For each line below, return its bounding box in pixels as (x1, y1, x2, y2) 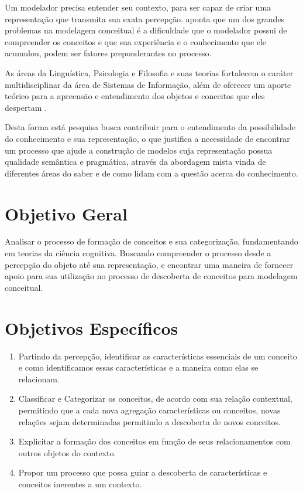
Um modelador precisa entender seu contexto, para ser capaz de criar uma (5, 1, 271, 13)
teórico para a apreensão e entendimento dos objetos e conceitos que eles (5, 90, 265, 102)
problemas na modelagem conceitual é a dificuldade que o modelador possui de (5, 24, 287, 36)
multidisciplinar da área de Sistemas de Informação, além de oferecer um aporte (5, 78, 291, 90)
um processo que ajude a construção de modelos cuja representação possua (5, 144, 273, 156)
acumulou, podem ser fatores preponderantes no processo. (5, 47, 212, 59)
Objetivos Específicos (5, 315, 178, 340)
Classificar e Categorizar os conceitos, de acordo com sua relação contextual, (18, 392, 292, 405)
